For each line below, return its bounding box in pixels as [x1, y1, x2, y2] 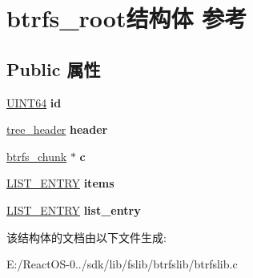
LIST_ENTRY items [6, 175, 114, 191]
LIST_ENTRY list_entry [6, 201, 141, 218]
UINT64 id [6, 94, 62, 111]
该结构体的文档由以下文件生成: [6, 228, 167, 245]
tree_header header [6, 121, 108, 138]
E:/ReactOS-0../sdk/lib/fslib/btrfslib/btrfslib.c [6, 256, 238, 272]
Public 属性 [6, 56, 101, 81]
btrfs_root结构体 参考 [6, 2, 247, 34]
